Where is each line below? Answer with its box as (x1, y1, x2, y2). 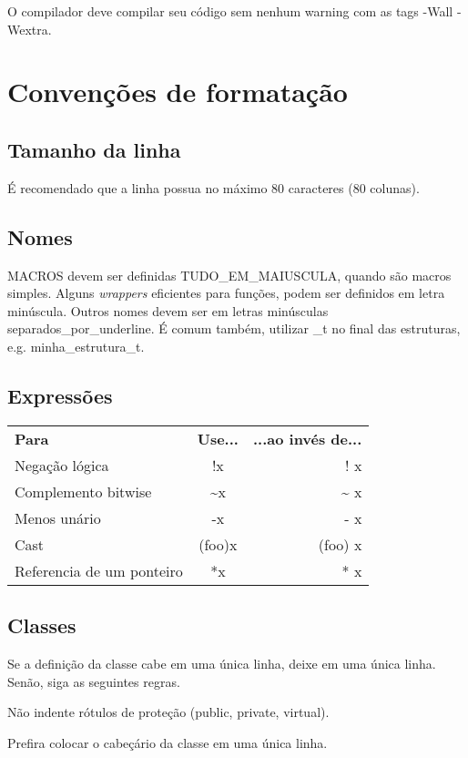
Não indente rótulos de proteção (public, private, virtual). (7, 702, 330, 722)
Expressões (7, 381, 113, 409)
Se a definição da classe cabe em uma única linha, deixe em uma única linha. (7, 653, 436, 672)
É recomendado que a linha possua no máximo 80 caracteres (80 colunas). (7, 178, 420, 197)
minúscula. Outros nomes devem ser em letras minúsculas (7, 301, 329, 320)
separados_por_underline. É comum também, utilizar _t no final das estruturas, (7, 319, 461, 338)
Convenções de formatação (7, 73, 348, 110)
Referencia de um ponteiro (15, 559, 183, 581)
